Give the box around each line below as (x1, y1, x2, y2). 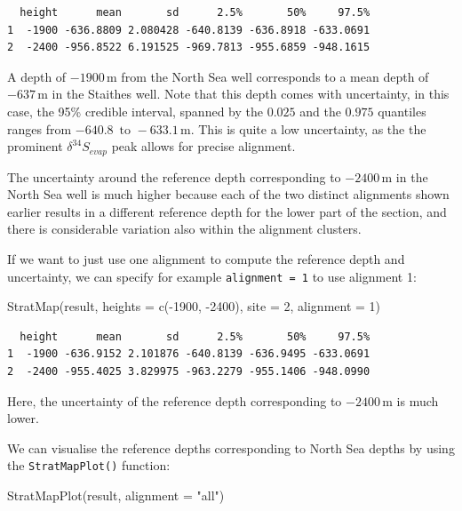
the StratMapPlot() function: (7, 456, 171, 475)
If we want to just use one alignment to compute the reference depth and (7, 249, 405, 267)
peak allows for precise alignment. (111, 137, 296, 156)
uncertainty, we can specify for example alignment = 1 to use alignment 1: (7, 267, 417, 285)
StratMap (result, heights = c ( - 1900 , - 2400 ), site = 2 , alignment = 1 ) (7, 297, 381, 315)
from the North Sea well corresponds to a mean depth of (121, 67, 429, 85)
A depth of (7, 67, 67, 85)
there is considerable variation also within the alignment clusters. (7, 220, 362, 238)
